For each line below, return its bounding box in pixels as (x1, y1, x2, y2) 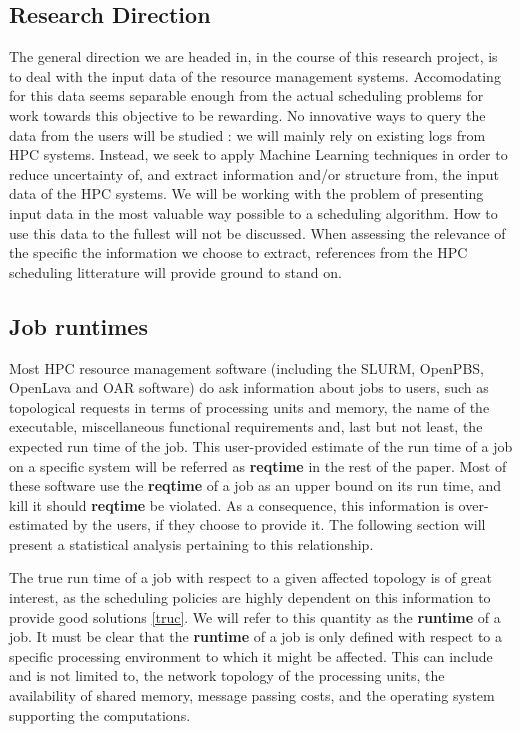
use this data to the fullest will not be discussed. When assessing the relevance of (9, 222, 506, 243)
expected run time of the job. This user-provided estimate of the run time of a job (9, 435, 513, 456)
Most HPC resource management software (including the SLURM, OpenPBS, (9, 357, 484, 378)
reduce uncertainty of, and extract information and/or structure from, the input (9, 163, 500, 184)
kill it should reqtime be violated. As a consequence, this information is (9, 494, 454, 515)
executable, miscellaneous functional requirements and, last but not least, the (9, 416, 483, 437)
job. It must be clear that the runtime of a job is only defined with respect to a (9, 626, 503, 647)
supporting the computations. (9, 704, 191, 725)
